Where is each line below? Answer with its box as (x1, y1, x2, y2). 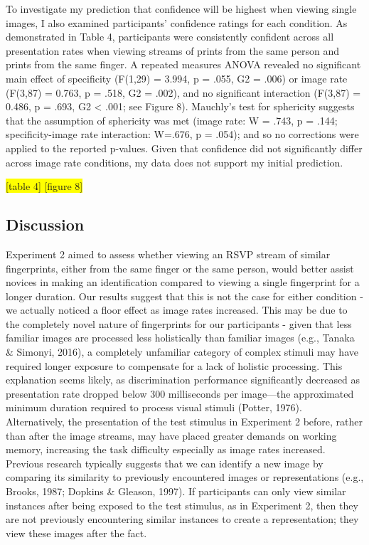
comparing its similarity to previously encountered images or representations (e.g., (6, 470, 364, 485)
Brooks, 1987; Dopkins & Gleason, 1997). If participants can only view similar (6, 484, 346, 499)
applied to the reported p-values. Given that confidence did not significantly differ (6, 140, 363, 155)
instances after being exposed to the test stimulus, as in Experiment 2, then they (6, 497, 358, 512)
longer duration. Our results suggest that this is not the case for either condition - (6, 288, 363, 303)
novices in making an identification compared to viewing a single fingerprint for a (6, 275, 360, 290)
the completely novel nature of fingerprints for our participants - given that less (6, 316, 352, 331)
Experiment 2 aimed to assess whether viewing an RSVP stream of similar (6, 246, 331, 261)
